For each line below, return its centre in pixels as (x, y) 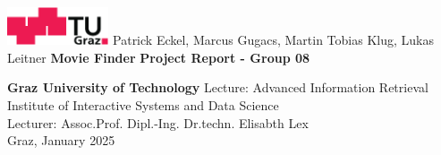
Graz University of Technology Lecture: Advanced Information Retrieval (218, 87)
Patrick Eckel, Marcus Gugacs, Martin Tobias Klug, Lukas (273, 40)
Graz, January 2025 (61, 140)
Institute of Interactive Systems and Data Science (143, 105)
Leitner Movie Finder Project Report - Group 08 (159, 57)
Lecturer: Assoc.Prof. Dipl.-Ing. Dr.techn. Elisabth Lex (158, 122)
